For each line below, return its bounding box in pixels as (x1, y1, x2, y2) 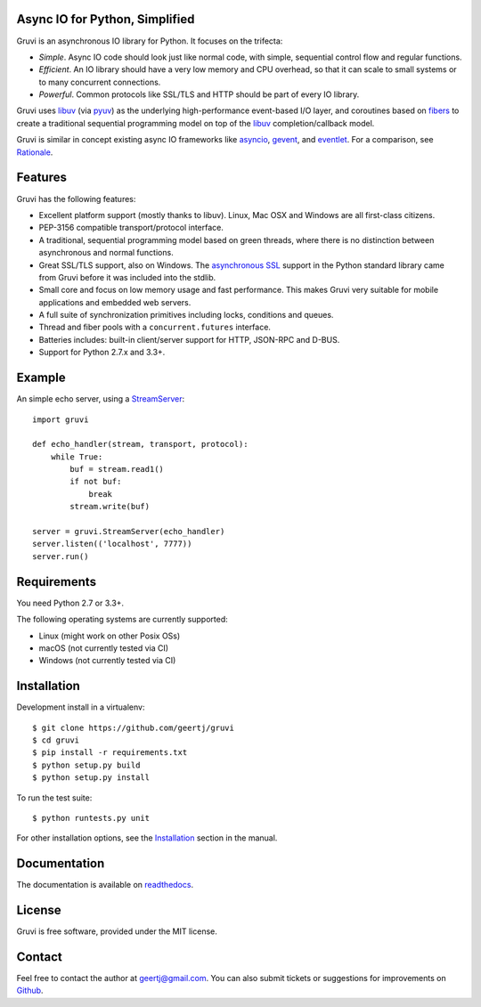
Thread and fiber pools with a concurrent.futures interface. (38, 321, 272, 333)
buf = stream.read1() (69, 464, 165, 475)
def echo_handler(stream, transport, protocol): (32, 439, 249, 450)
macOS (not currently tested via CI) (38, 642, 169, 654)
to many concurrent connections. (38, 77, 161, 87)
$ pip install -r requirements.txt (32, 748, 188, 758)
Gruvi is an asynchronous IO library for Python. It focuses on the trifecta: (16, 36, 283, 46)
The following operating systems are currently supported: (16, 614, 229, 625)
